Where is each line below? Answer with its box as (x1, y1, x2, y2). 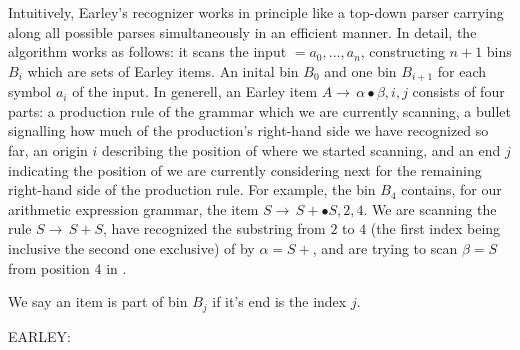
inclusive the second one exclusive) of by (8, 237, 255, 258)
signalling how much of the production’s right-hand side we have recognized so (8, 120, 489, 141)
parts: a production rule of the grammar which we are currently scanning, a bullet (8, 100, 511, 121)
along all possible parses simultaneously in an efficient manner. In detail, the (8, 21, 477, 42)
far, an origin (8, 140, 88, 161)
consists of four (412, 81, 505, 102)
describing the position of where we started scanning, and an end (102, 140, 501, 161)
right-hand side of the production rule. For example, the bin (8, 179, 376, 200)
